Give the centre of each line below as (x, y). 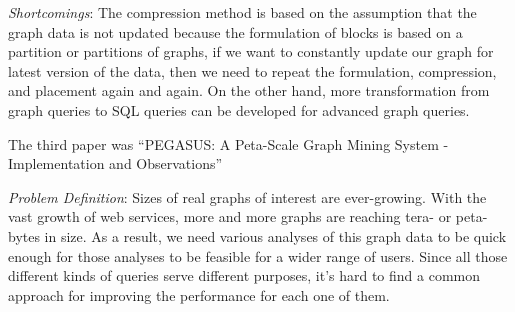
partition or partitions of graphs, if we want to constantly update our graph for (251, 51)
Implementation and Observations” (115, 163)
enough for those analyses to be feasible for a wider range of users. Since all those (258, 255)
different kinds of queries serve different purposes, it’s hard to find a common (244, 275)
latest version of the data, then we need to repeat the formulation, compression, (252, 70)
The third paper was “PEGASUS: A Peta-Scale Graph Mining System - (228, 143)
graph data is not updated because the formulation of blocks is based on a (235, 31)
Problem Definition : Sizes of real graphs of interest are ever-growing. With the (247, 196)
